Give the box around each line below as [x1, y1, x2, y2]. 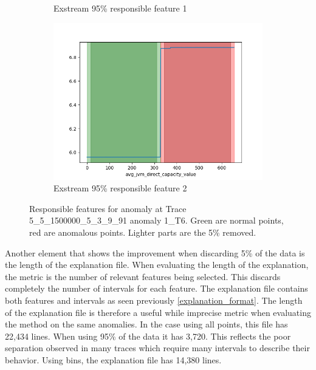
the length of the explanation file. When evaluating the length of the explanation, [5, 258, 309, 271]
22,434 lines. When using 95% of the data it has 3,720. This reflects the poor [5, 329, 291, 342]
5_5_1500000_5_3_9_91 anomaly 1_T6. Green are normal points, [29, 214, 284, 227]
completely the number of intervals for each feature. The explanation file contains [5, 282, 308, 295]
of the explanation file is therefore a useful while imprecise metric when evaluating [5, 306, 311, 318]
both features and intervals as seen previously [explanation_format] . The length [5, 293, 303, 306]
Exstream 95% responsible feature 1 [53, 2, 187, 14]
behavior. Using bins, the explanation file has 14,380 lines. [5, 353, 222, 366]
